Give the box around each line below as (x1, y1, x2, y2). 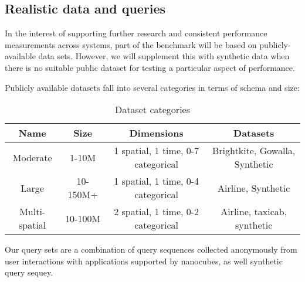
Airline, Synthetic (218, 181, 290, 195)
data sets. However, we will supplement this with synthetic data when (38, 50, 290, 62)
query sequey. (5, 266, 53, 278)
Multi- (19, 205, 46, 219)
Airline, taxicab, (221, 205, 287, 219)
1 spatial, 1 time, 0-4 (114, 174, 199, 188)
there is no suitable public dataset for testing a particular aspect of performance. (5, 61, 295, 73)
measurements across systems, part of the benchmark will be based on (5, 38, 257, 50)
